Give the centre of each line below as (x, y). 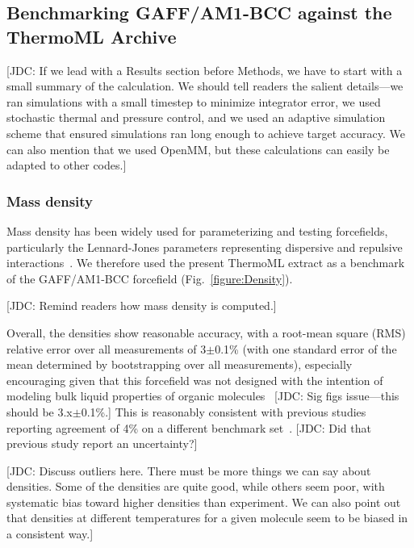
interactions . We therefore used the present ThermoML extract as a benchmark (206, 263)
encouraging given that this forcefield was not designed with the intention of (195, 380)
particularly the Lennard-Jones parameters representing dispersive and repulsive (205, 247)
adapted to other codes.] (67, 165)
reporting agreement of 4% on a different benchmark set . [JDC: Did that (189, 427)
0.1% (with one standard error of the (306, 348)
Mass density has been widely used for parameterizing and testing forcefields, (197, 230)
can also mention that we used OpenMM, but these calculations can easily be (198, 149)
